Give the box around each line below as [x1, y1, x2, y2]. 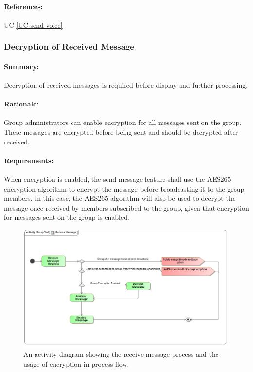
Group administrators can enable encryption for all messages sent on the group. [4, 117, 242, 127]
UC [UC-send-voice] [4, 19, 63, 30]
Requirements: [4, 155, 54, 165]
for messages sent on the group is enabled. [4, 212, 129, 222]
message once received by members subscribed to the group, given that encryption [4, 202, 249, 213]
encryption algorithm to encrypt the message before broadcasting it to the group [4, 183, 245, 194]
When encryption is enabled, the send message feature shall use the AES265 [4, 174, 231, 184]
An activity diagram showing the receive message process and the [23, 349, 219, 359]
